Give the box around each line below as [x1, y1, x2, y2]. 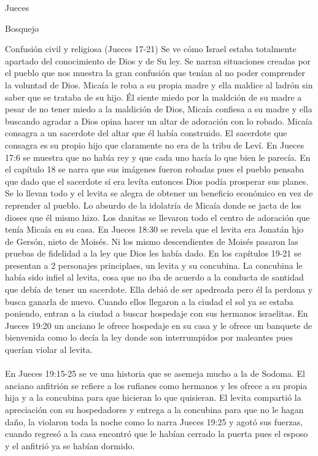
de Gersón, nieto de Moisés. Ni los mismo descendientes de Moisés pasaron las [5, 234, 298, 247]
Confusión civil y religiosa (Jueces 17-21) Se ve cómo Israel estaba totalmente [5, 42, 297, 55]
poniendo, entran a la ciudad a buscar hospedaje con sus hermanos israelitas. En [5, 307, 308, 320]
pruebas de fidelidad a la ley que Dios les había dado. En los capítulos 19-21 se [5, 247, 301, 260]
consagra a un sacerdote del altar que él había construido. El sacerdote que [5, 126, 287, 139]
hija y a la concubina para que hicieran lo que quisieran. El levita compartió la [5, 391, 301, 404]
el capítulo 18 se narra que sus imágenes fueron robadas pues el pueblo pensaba [5, 163, 304, 176]
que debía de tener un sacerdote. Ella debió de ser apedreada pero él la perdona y [5, 283, 313, 296]
